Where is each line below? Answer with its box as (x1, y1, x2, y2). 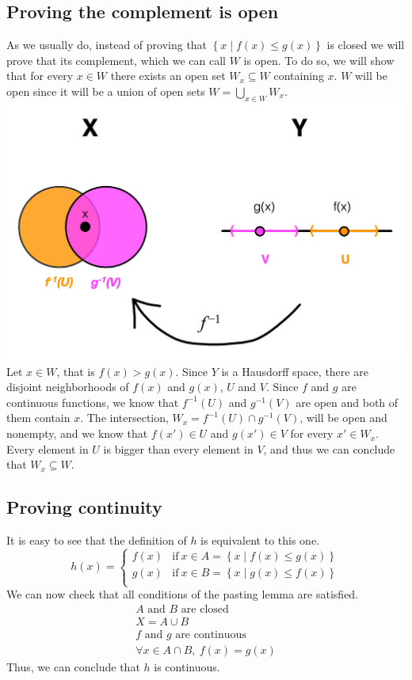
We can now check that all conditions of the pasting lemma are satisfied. (6, 586, 359, 602)
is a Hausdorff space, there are (221, 363, 368, 379)
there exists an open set (110, 67, 226, 84)
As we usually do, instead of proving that (6, 36, 208, 53)
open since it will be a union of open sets (6, 82, 205, 99)
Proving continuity (6, 495, 162, 519)
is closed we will (326, 36, 405, 53)
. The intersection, (80, 409, 169, 426)
